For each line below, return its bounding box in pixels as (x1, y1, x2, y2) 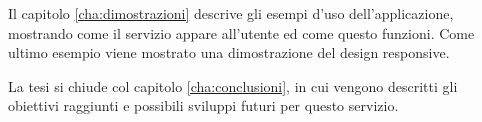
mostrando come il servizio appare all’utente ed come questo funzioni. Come (8, 22, 475, 43)
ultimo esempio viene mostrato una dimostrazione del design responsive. (8, 42, 450, 63)
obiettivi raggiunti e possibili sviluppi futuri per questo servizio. (8, 95, 399, 116)
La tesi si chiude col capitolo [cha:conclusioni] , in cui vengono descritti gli (8, 75, 458, 96)
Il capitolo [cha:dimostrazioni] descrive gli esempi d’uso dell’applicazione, (8, 3, 454, 23)
